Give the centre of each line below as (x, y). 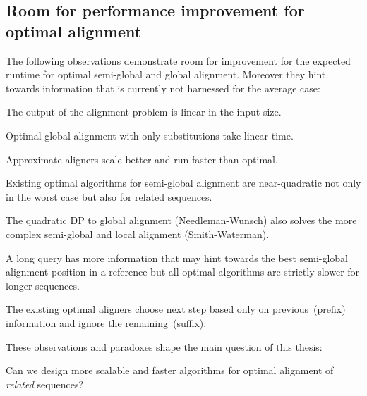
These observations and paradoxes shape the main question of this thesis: (164, 346)
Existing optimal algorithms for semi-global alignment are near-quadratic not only (183, 183)
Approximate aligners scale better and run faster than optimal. (142, 159)
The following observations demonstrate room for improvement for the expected (178, 60)
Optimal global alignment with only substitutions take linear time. (150, 135)
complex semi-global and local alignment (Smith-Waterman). (138, 234)
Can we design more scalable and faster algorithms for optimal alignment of (170, 370)
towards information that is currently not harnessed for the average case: (163, 88)
